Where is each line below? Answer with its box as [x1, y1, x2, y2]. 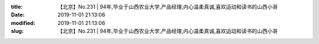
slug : [11, 28, 24, 35]
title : [11, 3, 23, 10]
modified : [11, 19, 35, 26]
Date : [11, 12, 25, 19]
